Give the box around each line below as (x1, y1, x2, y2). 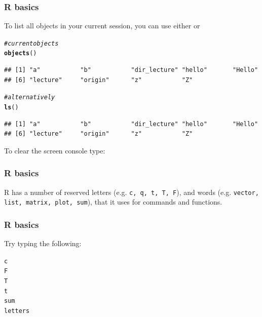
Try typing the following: (4, 238, 82, 249)
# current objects (4, 39, 59, 47)
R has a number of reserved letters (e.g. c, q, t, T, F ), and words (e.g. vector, (4, 186, 259, 197)
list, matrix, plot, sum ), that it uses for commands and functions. (4, 196, 222, 207)
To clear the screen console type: (4, 145, 105, 155)
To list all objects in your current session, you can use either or (4, 20, 200, 31)
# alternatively (4, 94, 55, 101)
